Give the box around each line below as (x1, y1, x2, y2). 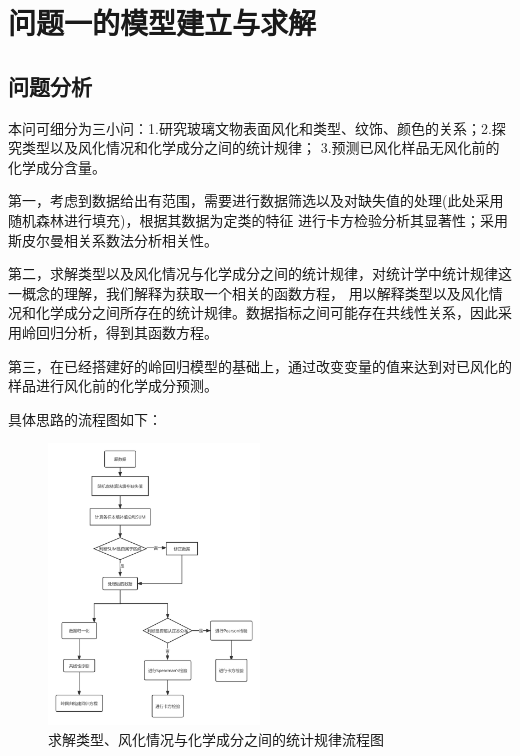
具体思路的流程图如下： (8, 408, 162, 429)
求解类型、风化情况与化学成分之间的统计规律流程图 (48, 728, 384, 749)
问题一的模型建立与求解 (8, 2, 317, 43)
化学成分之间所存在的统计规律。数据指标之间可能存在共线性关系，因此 (35, 302, 498, 323)
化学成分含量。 (8, 156, 106, 177)
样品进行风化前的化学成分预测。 (8, 375, 218, 396)
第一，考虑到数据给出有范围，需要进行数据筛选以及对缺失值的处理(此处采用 (8, 190, 504, 211)
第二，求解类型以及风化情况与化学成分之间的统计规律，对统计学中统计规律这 (8, 263, 512, 284)
